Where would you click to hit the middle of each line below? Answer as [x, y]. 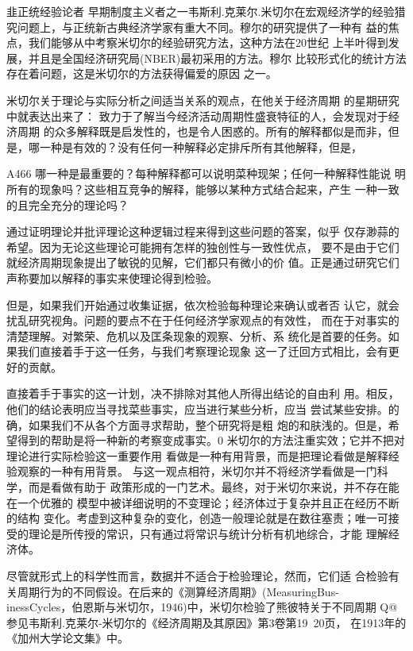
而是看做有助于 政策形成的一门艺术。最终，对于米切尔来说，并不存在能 [214, 487]
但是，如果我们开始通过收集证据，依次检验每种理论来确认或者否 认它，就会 [203, 304]
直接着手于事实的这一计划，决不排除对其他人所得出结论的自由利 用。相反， [203, 393]
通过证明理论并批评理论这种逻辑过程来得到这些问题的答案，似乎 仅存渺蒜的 [203, 231]
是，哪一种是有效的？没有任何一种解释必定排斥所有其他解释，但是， [184, 146]
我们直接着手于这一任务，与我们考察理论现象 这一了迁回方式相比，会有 [203, 351]
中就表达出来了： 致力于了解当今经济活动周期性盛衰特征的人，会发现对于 [197, 116]
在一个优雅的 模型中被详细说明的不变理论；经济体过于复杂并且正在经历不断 [203, 502]
